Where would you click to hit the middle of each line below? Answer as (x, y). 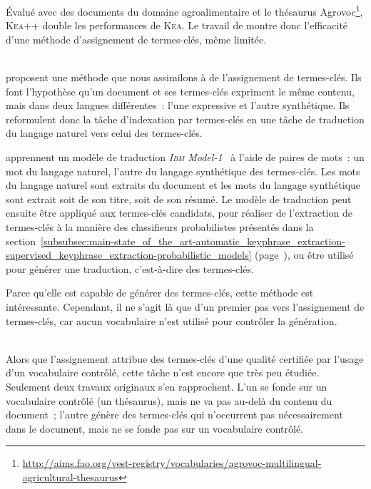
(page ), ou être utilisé (304, 255)
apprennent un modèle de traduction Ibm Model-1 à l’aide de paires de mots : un (185, 157)
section (21, 241)
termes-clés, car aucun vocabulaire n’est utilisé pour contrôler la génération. (172, 320)
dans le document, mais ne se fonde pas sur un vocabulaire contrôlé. (154, 428)
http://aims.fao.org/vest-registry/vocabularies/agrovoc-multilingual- (172, 463)
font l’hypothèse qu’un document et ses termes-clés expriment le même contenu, (180, 91)
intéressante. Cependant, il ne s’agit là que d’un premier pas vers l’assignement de (185, 306)
